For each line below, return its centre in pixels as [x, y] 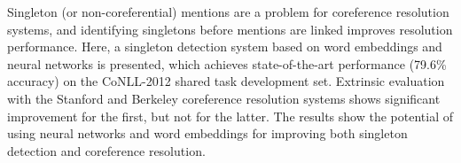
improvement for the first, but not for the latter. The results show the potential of [230, 116]
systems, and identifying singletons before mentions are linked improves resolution [230, 29]
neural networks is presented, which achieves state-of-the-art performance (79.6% [227, 63]
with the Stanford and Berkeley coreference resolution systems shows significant [224, 98]
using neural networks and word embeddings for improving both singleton [207, 133]
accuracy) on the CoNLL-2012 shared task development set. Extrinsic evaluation [226, 81]
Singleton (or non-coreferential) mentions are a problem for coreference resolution [228, 12]
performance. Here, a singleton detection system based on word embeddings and [225, 47]
